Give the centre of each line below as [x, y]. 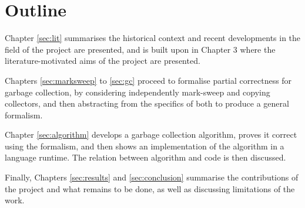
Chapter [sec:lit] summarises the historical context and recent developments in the [153, 38]
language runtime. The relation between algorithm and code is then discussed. [145, 157]
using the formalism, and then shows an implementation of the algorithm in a [145, 146]
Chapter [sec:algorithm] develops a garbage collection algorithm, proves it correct [151, 134]
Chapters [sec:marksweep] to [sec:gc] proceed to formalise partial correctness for [148, 80]
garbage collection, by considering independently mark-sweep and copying [138, 92]
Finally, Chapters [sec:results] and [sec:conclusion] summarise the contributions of [152, 177]
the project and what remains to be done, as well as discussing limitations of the [150, 188]
